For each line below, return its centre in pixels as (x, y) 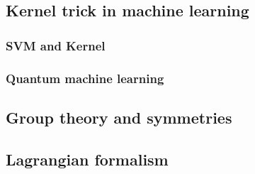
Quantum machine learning (85, 78)
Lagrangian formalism (87, 159)
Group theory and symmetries (119, 117)
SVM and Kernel (56, 45)
